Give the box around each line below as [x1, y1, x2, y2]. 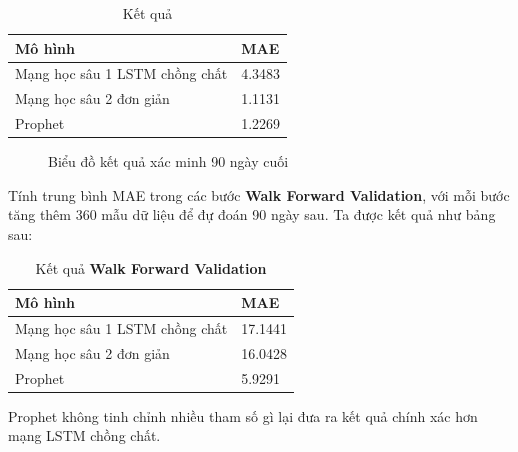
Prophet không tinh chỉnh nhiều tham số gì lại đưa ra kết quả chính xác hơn [8, 405, 478, 426]
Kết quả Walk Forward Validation [35, 257, 267, 278]
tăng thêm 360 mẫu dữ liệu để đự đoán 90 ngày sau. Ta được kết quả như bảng [8, 204, 496, 225]
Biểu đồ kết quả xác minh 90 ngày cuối [48, 151, 289, 172]
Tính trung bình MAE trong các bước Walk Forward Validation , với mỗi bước [8, 184, 510, 205]
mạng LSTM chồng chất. [8, 425, 161, 446]
